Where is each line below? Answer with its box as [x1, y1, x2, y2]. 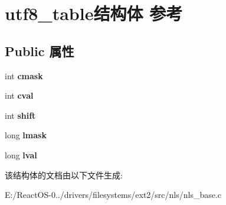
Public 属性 [5, 41, 74, 60]
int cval [5, 89, 34, 102]
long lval [5, 148, 37, 161]
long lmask [5, 129, 47, 141]
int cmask [5, 69, 43, 82]
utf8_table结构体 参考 [5, 1, 183, 25]
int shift [5, 109, 36, 121]
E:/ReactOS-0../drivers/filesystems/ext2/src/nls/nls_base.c [5, 188, 222, 201]
